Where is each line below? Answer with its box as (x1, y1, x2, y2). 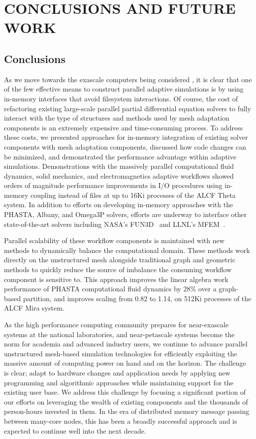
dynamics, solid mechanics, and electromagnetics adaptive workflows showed (4, 170, 234, 181)
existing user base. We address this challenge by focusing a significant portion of (4, 387, 246, 397)
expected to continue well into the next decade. (4, 425, 146, 436)
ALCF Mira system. (4, 303, 64, 313)
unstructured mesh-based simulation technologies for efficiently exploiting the (4, 348, 237, 358)
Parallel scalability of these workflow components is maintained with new (4, 235, 224, 246)
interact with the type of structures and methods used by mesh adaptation (4, 113, 229, 123)
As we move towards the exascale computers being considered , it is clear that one (4, 74, 252, 84)
